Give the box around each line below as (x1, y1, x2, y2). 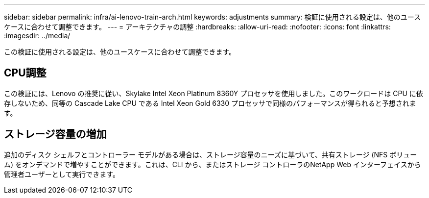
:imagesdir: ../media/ (4, 31, 71, 40)
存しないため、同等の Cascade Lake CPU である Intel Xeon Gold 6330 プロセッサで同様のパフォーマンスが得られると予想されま (4, 99, 416, 107)
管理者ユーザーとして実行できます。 (4, 170, 119, 178)
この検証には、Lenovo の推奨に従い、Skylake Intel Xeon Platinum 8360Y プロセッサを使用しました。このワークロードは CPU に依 (4, 89, 423, 98)
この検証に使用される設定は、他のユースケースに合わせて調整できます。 (4, 48, 236, 56)
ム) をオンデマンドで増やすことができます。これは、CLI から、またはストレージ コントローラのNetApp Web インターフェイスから (4, 160, 421, 169)
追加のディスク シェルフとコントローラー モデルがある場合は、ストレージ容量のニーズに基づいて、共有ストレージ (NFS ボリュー (4, 150, 417, 159)
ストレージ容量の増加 (4, 128, 107, 141)
